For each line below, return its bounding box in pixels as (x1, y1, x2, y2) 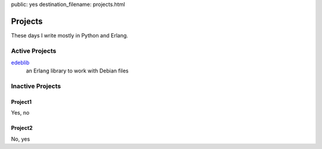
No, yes (11, 135, 30, 142)
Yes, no (11, 109, 30, 116)
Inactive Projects (11, 82, 61, 90)
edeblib (11, 59, 30, 66)
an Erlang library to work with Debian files (26, 67, 129, 74)
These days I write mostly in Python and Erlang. (11, 31, 128, 39)
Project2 (11, 125, 33, 132)
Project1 (11, 99, 32, 105)
